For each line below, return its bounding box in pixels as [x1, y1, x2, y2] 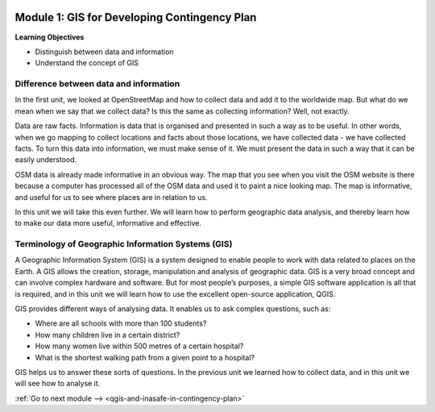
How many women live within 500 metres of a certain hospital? [35, 341, 244, 351]
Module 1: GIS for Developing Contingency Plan [14, 10, 257, 24]
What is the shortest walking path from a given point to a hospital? [35, 352, 255, 362]
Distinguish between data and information [35, 47, 174, 56]
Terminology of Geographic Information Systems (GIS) [14, 239, 233, 250]
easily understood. [14, 155, 77, 164]
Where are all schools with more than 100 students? [35, 318, 207, 328]
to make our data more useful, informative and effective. [14, 218, 201, 228]
